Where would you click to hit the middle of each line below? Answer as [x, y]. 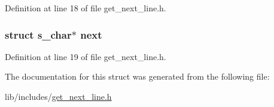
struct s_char [38, 34]
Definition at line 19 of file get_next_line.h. [86, 56]
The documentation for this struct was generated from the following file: [137, 76]
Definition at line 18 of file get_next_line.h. [86, 8]
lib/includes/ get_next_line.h [58, 96]
